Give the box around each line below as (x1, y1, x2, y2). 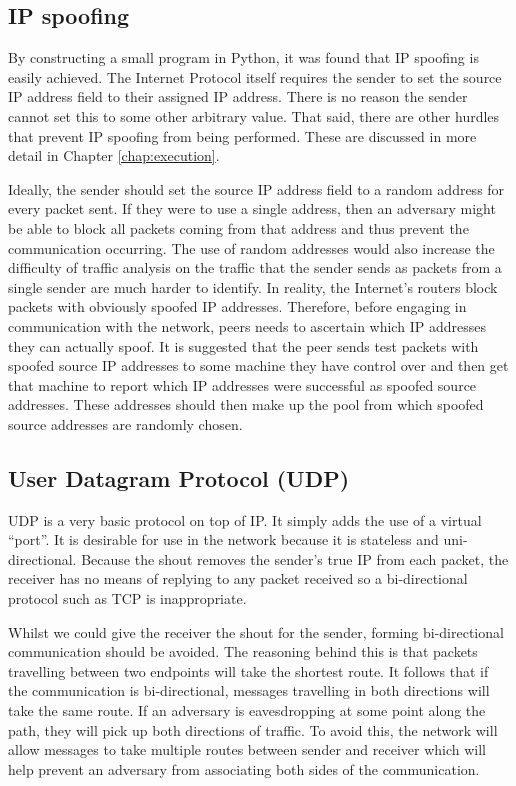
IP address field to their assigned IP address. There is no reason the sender (8, 86, 468, 107)
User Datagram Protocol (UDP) (8, 462, 350, 493)
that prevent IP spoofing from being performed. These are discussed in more (8, 125, 477, 146)
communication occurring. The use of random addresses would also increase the (8, 237, 495, 258)
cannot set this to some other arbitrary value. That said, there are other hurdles (8, 105, 500, 126)
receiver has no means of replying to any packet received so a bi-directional (8, 568, 468, 589)
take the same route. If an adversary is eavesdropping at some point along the (8, 700, 486, 721)
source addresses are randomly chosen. (8, 413, 243, 434)
